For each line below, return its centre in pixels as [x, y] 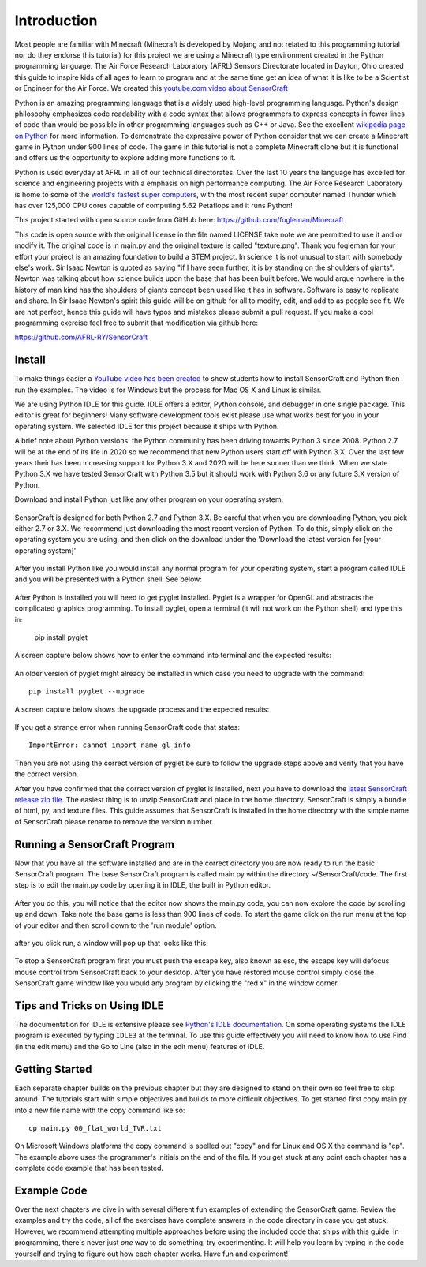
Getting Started [53, 1069]
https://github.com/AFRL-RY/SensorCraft [81, 337]
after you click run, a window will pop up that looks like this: [111, 943]
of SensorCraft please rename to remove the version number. [114, 821]
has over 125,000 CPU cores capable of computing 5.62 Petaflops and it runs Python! [154, 206]
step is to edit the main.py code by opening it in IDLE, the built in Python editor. [143, 885]
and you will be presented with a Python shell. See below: [108, 579]
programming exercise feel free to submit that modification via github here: [136, 323]
